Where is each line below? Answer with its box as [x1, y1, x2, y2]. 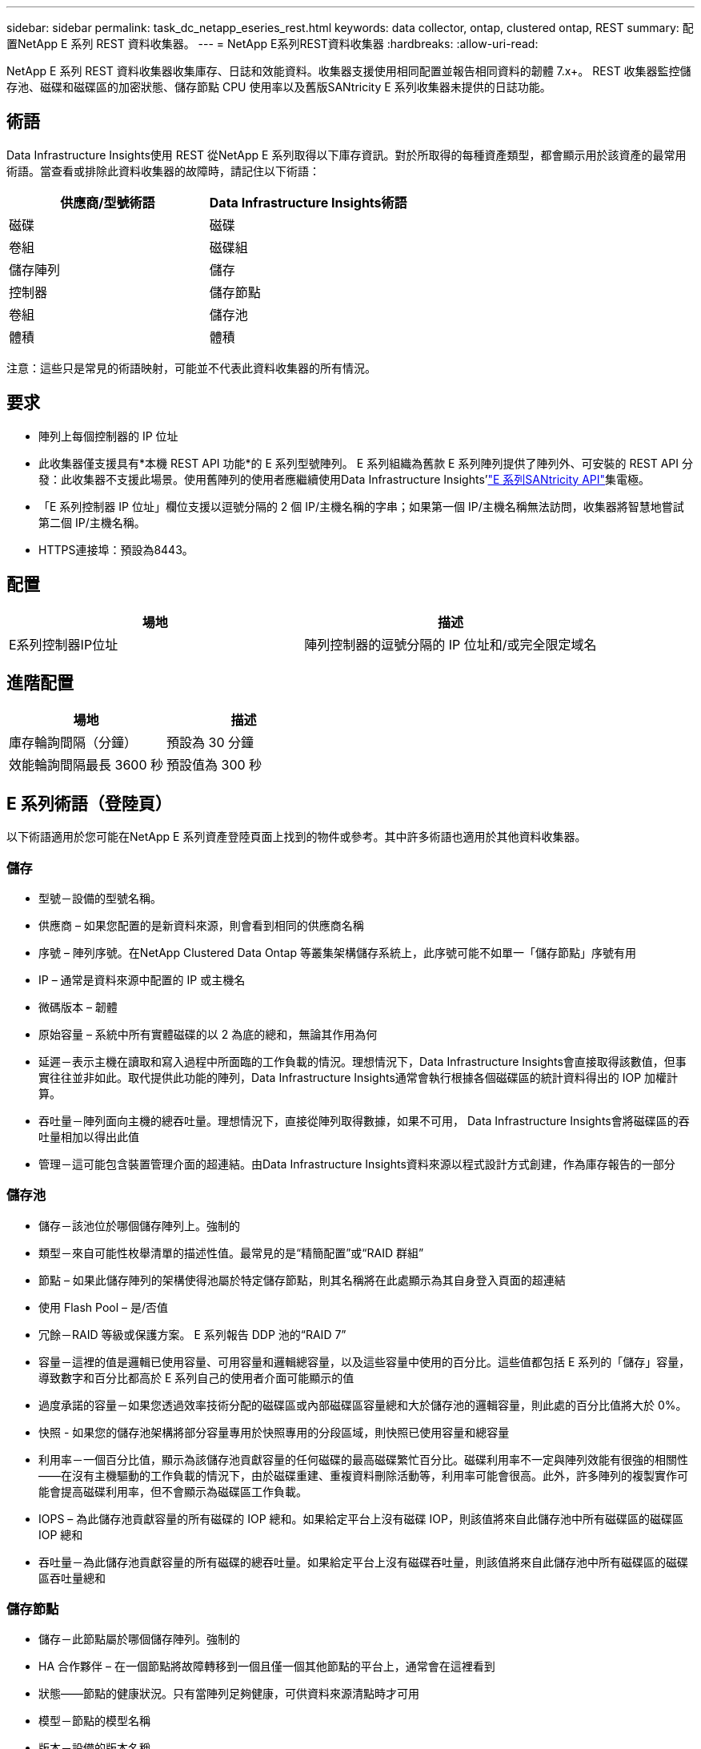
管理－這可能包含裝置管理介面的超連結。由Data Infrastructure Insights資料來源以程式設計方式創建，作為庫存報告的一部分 [38, 1156, 675, 1171]
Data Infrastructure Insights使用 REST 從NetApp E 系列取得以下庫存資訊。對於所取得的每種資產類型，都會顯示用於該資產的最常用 [6, 147, 687, 162]
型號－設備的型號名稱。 [38, 891, 162, 905]
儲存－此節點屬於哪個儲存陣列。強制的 [38, 1632, 240, 1646]
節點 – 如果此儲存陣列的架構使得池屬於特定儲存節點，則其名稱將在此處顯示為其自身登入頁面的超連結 [38, 1273, 566, 1287]
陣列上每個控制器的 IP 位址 [38, 428, 178, 443]
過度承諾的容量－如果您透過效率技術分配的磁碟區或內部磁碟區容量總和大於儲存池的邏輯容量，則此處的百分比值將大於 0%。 [38, 1397, 687, 1412]
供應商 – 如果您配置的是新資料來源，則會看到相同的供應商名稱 [38, 918, 364, 932]
